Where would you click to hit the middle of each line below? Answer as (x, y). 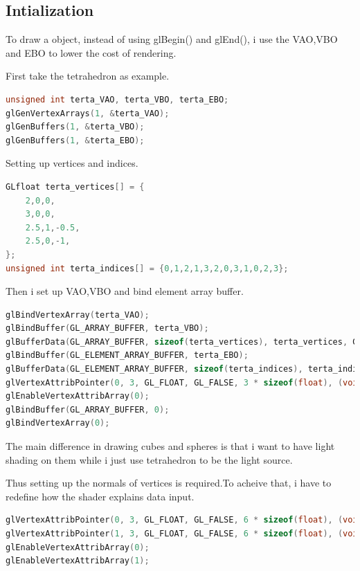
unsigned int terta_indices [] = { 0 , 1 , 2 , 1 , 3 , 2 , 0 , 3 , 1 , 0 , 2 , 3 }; (147, 268)
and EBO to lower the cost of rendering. (91, 52)
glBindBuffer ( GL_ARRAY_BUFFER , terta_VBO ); (107, 328)
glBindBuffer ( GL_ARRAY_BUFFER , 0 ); (88, 409)
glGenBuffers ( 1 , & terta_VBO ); (75, 127)
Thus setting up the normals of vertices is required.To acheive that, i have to (169, 483)
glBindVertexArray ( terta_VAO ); (78, 315)
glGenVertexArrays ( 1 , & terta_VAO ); (88, 113)
